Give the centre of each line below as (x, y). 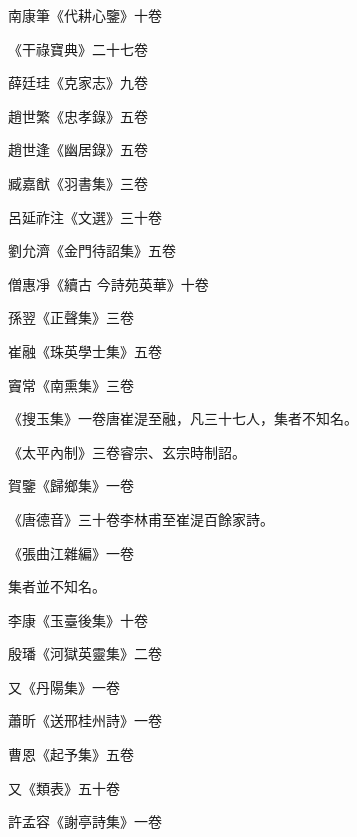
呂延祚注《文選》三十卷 (85, 216)
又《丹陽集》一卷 (64, 686)
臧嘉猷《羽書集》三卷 (78, 182)
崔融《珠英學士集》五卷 (85, 350)
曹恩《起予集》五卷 (71, 754)
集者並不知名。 (57, 586)
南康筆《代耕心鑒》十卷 (85, 15)
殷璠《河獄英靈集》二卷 (85, 653)
